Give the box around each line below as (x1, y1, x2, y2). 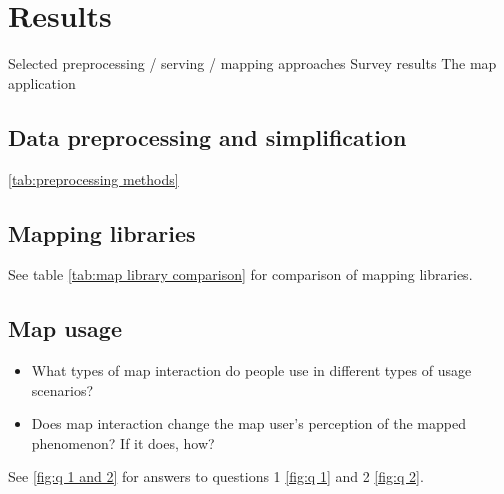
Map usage (8, 313, 122, 344)
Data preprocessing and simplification (8, 121, 407, 152)
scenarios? (31, 379, 94, 400)
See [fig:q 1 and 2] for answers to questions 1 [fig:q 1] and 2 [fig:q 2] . (8, 466, 424, 487)
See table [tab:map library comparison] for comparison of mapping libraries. (8, 264, 473, 285)
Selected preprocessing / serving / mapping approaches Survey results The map (8, 53, 497, 74)
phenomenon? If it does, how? (31, 432, 215, 453)
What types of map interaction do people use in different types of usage (31, 360, 472, 381)
